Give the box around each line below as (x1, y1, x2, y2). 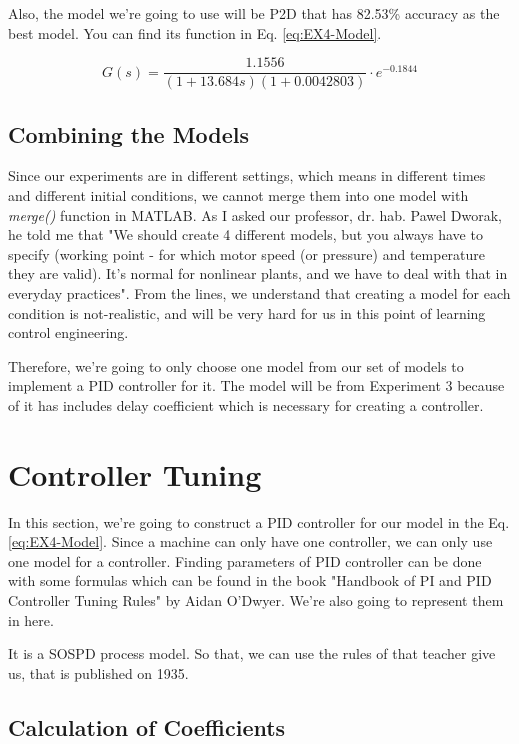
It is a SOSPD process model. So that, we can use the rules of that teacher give (8, 643, 496, 664)
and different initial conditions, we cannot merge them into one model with (8, 185, 469, 206)
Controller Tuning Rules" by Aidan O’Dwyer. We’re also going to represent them (8, 590, 504, 611)
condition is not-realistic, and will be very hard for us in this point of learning (8, 302, 486, 323)
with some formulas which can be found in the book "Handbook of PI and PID (8, 570, 492, 591)
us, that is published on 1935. (8, 662, 189, 683)
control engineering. (8, 322, 129, 343)
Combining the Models (8, 118, 250, 149)
